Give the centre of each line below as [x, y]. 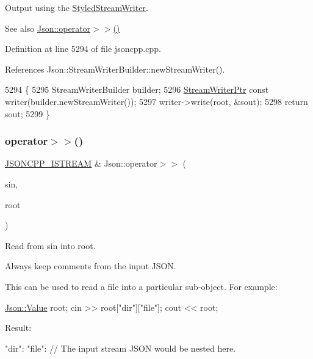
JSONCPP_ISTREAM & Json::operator [81, 163]
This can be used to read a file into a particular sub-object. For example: [141, 286]
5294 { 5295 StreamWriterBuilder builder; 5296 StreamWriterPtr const [137, 89]
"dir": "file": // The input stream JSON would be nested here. [121, 348]
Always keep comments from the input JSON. [91, 266]
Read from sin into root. [50, 245]
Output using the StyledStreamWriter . [77, 7]
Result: [18, 328]
